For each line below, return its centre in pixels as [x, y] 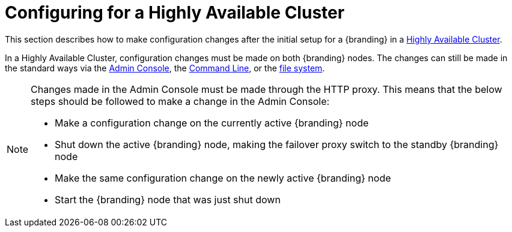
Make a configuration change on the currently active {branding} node [212, 123]
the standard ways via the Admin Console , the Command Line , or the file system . [165, 68]
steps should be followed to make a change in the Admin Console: [180, 101]
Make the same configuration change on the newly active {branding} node [223, 178]
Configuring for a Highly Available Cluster [175, 13]
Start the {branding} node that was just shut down [168, 199]
